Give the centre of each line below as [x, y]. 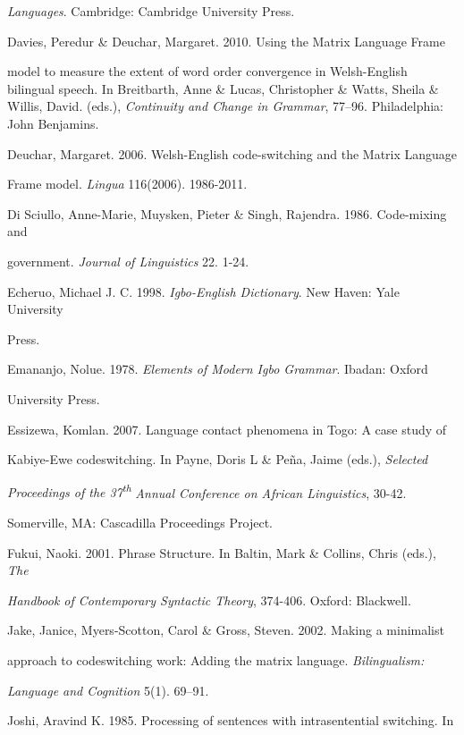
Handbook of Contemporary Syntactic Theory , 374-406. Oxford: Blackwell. [209, 600]
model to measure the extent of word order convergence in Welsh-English [207, 71]
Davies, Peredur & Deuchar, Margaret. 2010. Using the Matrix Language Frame [226, 41]
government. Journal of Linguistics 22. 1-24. [128, 261]
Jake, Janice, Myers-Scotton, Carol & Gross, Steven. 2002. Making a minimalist [226, 630]
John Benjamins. [53, 123]
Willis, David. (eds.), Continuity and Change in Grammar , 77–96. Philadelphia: [226, 106]
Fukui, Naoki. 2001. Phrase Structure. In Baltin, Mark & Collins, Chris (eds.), [222, 552]
